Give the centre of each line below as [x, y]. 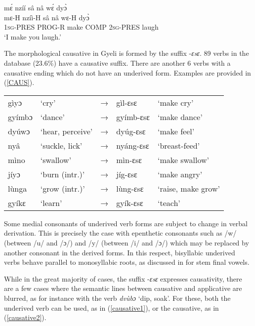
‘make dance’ [180, 117]
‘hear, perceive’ [66, 131]
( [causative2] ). [25, 317]
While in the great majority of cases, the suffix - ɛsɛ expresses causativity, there [123, 278]
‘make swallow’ [183, 160]
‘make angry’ [180, 174]
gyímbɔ [20, 117]
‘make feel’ [176, 131]
